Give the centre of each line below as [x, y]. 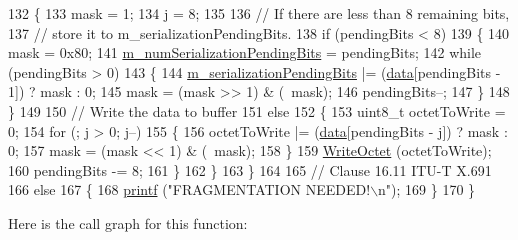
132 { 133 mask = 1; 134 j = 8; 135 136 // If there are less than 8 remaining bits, [259, 13]
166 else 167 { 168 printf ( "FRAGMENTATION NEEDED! [189, 189]
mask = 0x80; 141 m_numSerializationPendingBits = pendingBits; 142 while [245, 52]
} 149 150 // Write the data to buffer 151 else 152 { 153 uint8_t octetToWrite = [257, 110]
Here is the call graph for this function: [128, 222]
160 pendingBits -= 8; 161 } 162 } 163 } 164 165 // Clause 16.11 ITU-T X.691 [250, 169]
